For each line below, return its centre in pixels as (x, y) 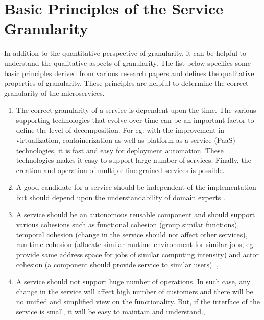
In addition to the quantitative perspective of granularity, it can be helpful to (125, 53)
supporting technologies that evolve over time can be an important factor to (135, 120)
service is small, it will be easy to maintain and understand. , (111, 311)
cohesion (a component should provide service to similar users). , (117, 264)
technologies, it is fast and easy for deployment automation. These (120, 150)
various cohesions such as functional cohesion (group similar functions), (128, 224)
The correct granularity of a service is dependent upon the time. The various (136, 110)
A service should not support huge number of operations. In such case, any (133, 281)
